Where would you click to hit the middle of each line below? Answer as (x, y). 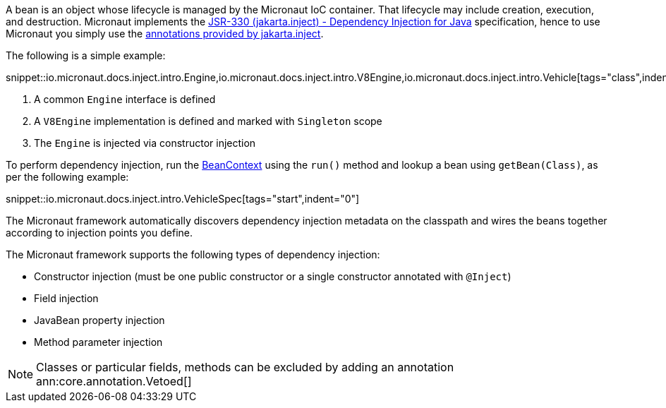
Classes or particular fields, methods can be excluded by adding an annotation (245, 367)
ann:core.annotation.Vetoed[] (114, 381)
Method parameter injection (98, 342)
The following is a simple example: (86, 55)
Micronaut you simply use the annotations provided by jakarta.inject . (165, 34)
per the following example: (67, 177)
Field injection (66, 298)
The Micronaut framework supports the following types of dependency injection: (193, 254)
